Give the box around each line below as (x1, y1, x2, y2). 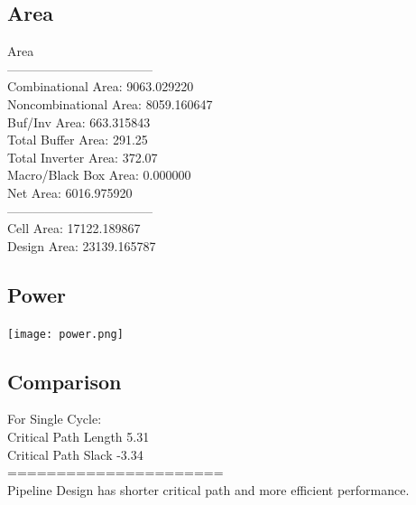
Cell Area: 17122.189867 (7, 219, 141, 238)
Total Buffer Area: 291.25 (7, 130, 148, 149)
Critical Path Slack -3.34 (7, 444, 143, 463)
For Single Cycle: (7, 409, 102, 428)
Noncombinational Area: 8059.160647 (7, 94, 213, 113)
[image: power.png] (7, 327, 124, 341)
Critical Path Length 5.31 (7, 426, 150, 445)
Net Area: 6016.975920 (7, 182, 133, 201)
